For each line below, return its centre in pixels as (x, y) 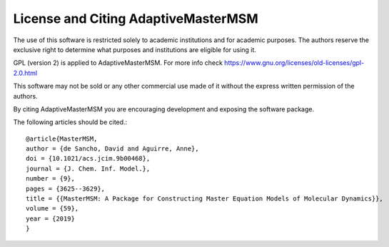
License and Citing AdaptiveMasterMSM (136, 19)
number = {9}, (50, 179)
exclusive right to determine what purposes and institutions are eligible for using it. (135, 49)
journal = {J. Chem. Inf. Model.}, (88, 168)
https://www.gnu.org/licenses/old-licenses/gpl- (294, 63)
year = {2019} (50, 218)
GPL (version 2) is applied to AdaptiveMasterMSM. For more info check (118, 63)
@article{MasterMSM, (62, 138)
